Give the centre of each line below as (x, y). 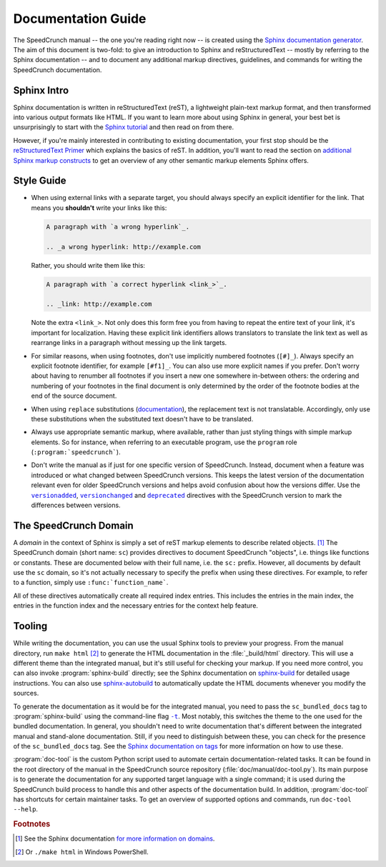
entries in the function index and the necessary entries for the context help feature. (136, 606)
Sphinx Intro (41, 90)
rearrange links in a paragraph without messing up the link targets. (129, 343)
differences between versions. (76, 505)
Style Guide (40, 181)
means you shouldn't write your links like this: (99, 208)
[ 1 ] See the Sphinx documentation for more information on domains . (115, 838)
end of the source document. (74, 396)
